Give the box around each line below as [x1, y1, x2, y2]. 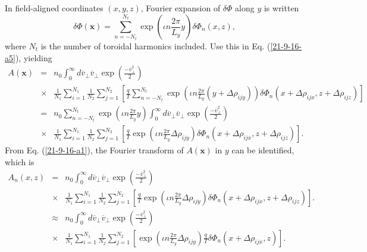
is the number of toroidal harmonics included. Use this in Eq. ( [40, 40, 271, 52]
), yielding [15, 51, 52, 64]
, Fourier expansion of [140, 2, 221, 14]
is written [264, 2, 299, 14]
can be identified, [231, 144, 294, 156]
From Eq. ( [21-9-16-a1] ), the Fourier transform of [5, 144, 184, 156]
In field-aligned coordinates [5, 2, 103, 14]
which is [5, 155, 34, 168]
